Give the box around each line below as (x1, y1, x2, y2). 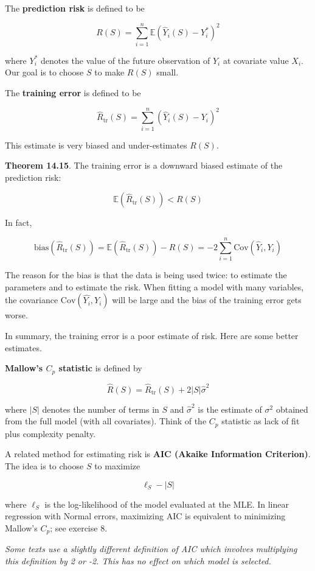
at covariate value (223, 54, 289, 66)
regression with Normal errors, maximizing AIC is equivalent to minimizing (5, 510, 286, 522)
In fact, (5, 216, 32, 229)
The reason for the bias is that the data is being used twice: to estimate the (5, 268, 287, 281)
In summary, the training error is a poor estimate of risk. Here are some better (5, 329, 299, 342)
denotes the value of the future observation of (40, 54, 210, 66)
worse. (5, 309, 28, 321)
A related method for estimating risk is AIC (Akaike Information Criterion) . (5, 447, 311, 460)
